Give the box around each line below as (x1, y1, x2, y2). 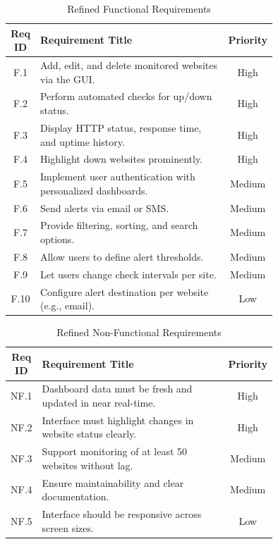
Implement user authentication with (40, 169, 195, 184)
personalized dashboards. (40, 183, 148, 197)
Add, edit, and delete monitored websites (40, 58, 217, 73)
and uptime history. (40, 134, 125, 149)
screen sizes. (42, 520, 94, 535)
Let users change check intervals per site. (40, 266, 217, 281)
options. (40, 232, 75, 247)
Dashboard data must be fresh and (42, 381, 193, 396)
